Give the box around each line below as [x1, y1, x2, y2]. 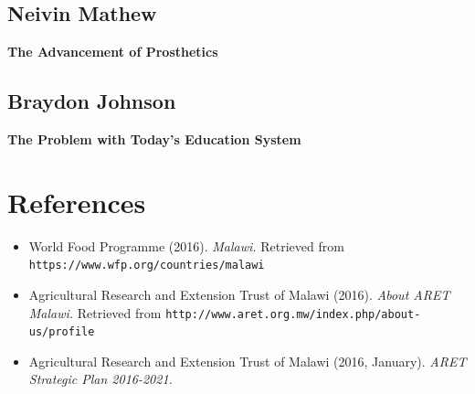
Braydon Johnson [7, 87, 176, 115]
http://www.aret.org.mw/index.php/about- [165, 307, 421, 321]
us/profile [28, 325, 95, 339]
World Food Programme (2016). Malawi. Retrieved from [28, 236, 344, 255]
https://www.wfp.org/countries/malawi [28, 259, 265, 272]
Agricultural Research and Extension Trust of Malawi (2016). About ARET [28, 284, 450, 303]
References [7, 183, 146, 220]
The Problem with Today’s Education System [7, 130, 301, 148]
